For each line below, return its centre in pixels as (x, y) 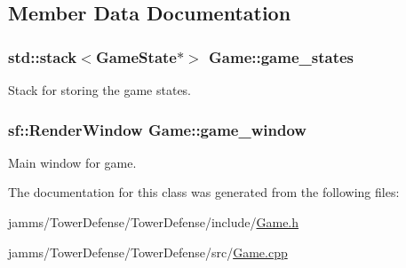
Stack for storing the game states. (100, 90)
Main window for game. (72, 162)
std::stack (43, 56)
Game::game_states (282, 56)
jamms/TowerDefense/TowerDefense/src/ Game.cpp (148, 252)
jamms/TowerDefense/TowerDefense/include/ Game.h (154, 222)
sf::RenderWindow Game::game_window (157, 129)
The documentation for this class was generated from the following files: (204, 192)
